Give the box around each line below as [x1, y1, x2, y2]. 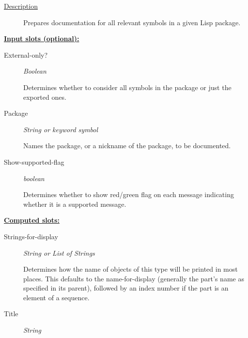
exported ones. [23, 92, 66, 102]
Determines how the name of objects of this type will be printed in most [23, 264, 238, 274]
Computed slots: [4, 215, 60, 225]
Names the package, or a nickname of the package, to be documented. [23, 140, 231, 151]
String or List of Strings [23, 247, 95, 258]
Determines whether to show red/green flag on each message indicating [23, 189, 234, 200]
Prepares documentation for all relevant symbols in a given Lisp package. [23, 17, 241, 27]
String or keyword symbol [23, 124, 98, 134]
